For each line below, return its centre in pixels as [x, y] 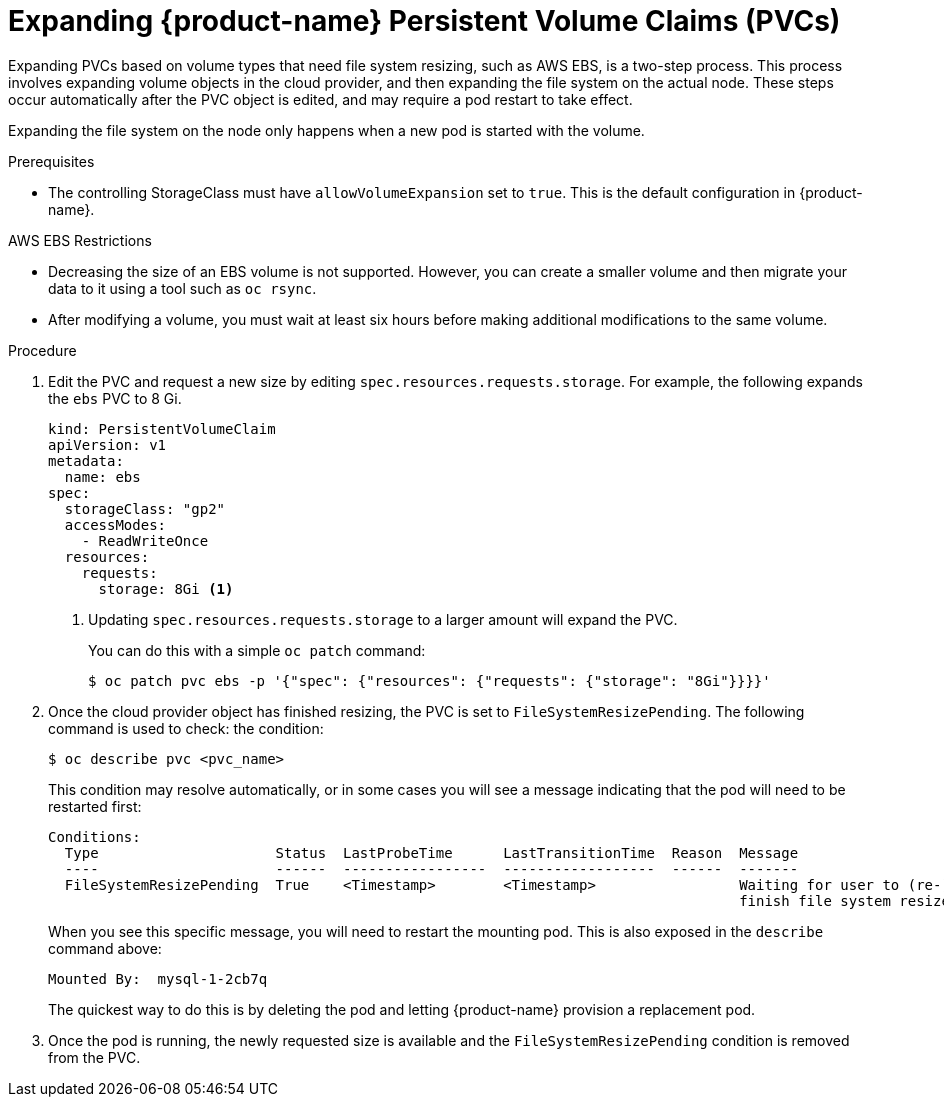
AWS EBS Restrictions [80, 240]
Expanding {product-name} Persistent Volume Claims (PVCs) [424, 21]
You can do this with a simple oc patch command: [257, 650]
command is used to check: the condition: [186, 728]
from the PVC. [94, 1057]
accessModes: [115, 524]
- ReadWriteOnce [145, 540]
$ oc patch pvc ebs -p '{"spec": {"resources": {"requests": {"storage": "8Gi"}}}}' [429, 680]
